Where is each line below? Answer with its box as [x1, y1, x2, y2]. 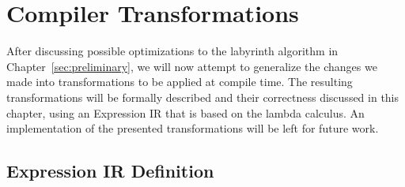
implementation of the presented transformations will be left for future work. [6, 120, 379, 137]
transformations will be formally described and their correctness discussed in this [6, 88, 399, 105]
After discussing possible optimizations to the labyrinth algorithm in [6, 43, 339, 59]
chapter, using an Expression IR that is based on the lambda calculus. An [6, 104, 365, 121]
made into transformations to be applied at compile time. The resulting [6, 73, 353, 90]
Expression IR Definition [6, 159, 214, 183]
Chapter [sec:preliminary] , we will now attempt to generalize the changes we [6, 58, 377, 74]
